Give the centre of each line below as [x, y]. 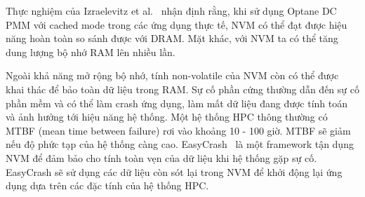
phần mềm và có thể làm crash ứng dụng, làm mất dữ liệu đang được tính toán [177, 103]
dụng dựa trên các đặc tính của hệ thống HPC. [107, 185]
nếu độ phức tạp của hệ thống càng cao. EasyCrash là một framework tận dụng [180, 144]
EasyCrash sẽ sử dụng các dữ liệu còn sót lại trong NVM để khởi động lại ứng [174, 171]
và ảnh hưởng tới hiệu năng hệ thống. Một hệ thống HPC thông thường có [167, 117]
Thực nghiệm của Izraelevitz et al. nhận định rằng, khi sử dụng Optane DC [171, 11]
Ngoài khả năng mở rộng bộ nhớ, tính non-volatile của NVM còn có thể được [172, 75]
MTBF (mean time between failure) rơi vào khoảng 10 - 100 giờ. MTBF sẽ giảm [178, 130]
